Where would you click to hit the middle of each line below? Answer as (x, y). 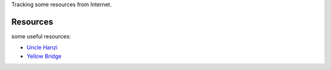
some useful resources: (41, 36)
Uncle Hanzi (42, 47)
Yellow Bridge (44, 56)
